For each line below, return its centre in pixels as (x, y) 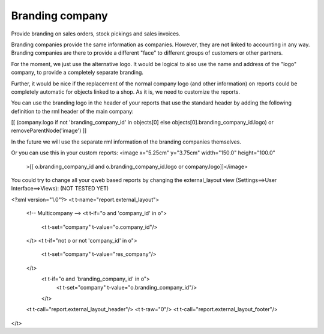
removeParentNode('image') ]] (49, 131)
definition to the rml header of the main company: (73, 111)
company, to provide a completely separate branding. (77, 73)
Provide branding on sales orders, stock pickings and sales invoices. (96, 34)
